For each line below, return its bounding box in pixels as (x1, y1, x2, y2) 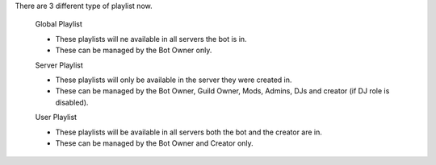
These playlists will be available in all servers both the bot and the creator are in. (55, 127, 323, 137)
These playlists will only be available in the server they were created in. (55, 75, 292, 85)
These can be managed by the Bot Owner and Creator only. (55, 138, 254, 148)
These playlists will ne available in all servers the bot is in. (55, 34, 247, 43)
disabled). (55, 97, 89, 107)
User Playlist (35, 113, 77, 122)
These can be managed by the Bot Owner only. (55, 45, 212, 56)
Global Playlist (35, 19, 82, 29)
